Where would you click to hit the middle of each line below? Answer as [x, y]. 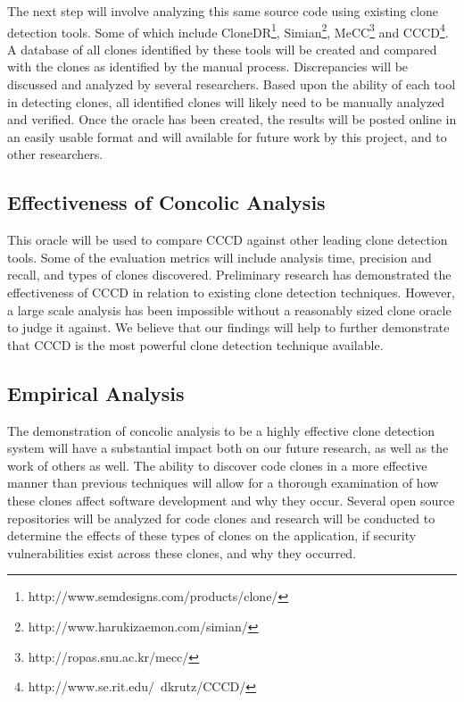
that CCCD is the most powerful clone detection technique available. [195, 344]
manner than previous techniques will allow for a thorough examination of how [223, 483]
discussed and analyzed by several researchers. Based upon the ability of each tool [232, 84]
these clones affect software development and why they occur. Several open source [231, 500]
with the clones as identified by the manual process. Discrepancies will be [208, 67]
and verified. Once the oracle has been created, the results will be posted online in [232, 119]
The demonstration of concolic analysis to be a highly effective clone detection [221, 430]
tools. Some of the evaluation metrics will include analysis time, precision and [220, 257]
